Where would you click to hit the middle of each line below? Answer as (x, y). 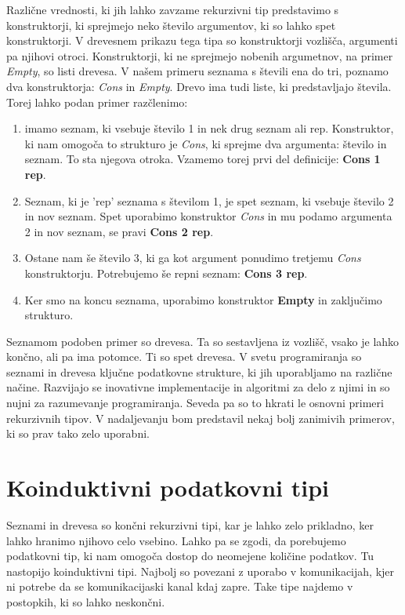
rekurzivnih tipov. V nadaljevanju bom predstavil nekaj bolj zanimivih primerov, (201, 418)
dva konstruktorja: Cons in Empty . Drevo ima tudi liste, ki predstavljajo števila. (199, 86)
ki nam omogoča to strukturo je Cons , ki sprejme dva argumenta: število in (206, 143)
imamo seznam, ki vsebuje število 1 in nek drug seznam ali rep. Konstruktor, (209, 128)
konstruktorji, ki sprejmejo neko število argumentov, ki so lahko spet (171, 25)
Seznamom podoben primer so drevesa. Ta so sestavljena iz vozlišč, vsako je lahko (203, 341)
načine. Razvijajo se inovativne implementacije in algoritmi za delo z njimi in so (198, 387)
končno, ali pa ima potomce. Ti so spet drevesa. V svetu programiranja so (184, 357)
